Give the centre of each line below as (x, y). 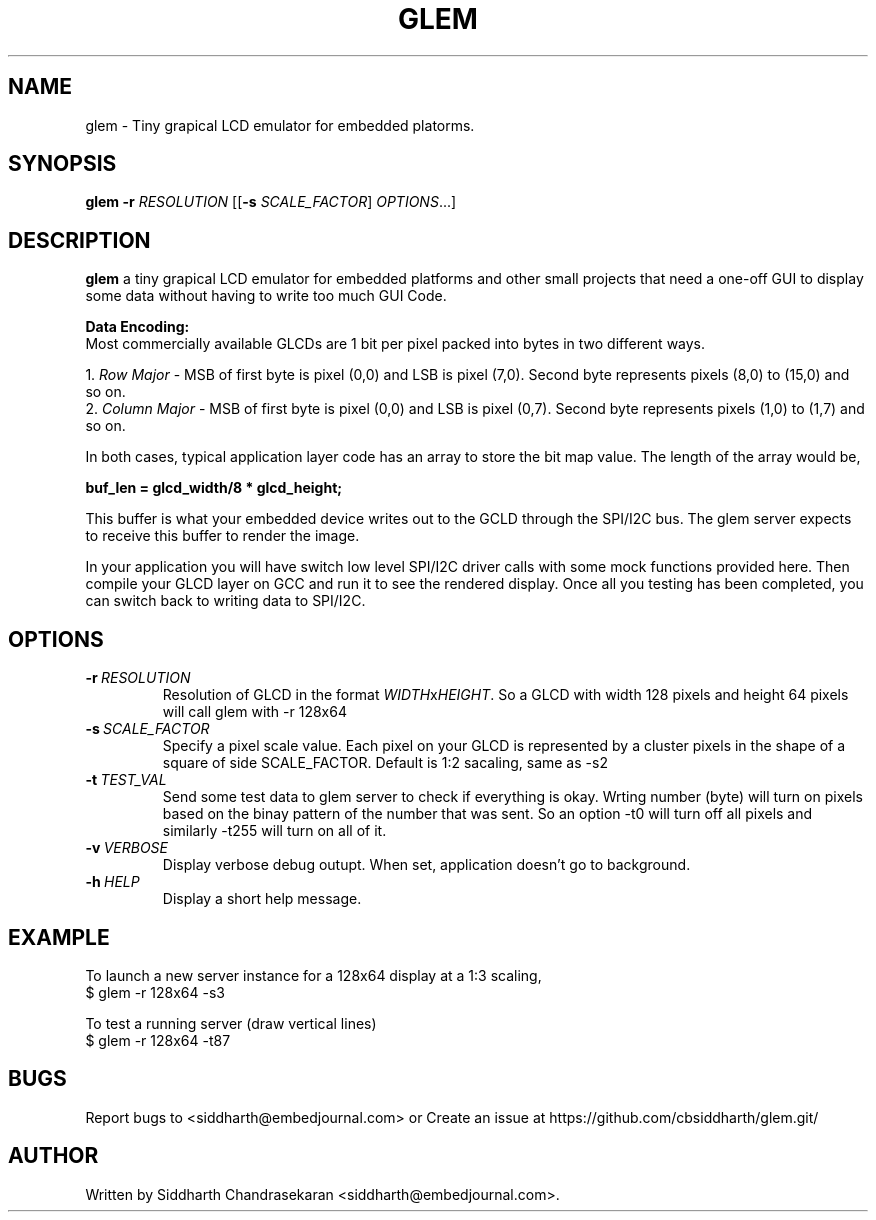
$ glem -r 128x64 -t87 (158, 1040)
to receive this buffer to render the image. (222, 536)
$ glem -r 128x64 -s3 (155, 992)
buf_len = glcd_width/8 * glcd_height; (214, 488)
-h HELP (112, 882)
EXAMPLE (59, 937)
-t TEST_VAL (126, 780)
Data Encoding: (137, 327)
